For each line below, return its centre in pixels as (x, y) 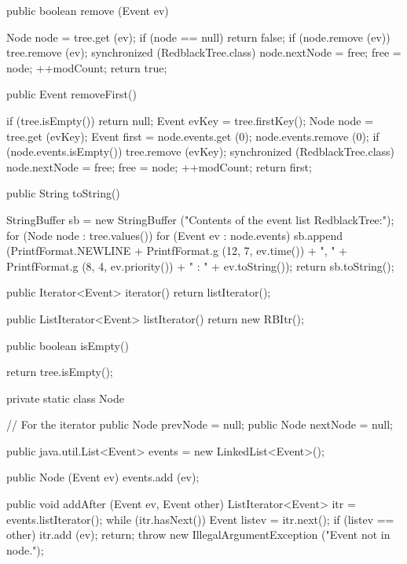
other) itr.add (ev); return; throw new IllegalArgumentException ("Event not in (198, 535)
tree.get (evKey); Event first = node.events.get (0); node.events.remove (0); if (193, 136)
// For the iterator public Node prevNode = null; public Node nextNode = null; (200, 424)
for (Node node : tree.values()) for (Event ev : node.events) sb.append (174, 235)
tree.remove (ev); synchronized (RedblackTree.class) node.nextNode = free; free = (204, 52)
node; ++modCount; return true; (87, 67)
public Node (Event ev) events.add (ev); (103, 477)
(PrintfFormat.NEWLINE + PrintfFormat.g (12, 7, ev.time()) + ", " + (177, 251)
